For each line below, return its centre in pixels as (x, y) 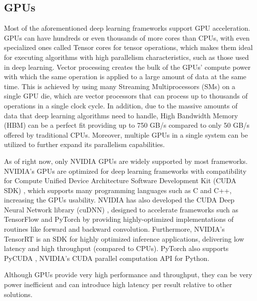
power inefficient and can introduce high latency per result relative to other (118, 284)
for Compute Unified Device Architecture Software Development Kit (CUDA (120, 180)
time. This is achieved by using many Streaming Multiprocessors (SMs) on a (120, 86)
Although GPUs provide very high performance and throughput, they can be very (128, 275)
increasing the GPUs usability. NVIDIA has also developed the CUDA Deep (119, 200)
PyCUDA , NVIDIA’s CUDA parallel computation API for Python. (107, 258)
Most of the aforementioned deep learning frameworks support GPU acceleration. (127, 28)
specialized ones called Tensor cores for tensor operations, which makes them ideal (128, 47)
